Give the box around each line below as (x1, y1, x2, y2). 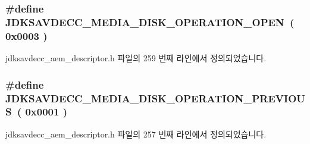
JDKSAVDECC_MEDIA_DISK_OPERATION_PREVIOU (5, 90, 305, 105)
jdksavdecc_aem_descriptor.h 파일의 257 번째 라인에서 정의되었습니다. (5, 127, 267, 140)
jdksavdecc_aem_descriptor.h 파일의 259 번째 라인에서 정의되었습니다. (5, 52, 267, 64)
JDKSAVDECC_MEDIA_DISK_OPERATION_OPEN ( (5, 14, 295, 29)
